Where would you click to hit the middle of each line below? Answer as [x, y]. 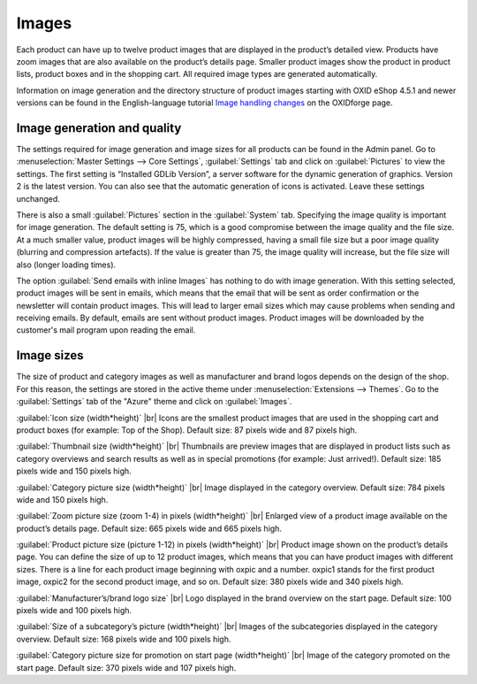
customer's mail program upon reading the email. [106, 330]
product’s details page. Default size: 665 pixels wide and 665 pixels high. [149, 528]
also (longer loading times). [66, 265]
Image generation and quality [99, 128]
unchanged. [38, 198]
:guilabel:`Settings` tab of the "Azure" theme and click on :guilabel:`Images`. [154, 402]
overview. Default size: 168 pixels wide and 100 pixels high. [124, 639]
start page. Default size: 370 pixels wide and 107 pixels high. [126, 667]
